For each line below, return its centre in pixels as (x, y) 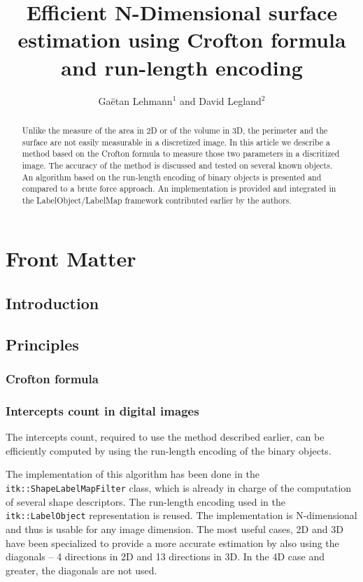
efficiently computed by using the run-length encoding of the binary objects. (169, 450)
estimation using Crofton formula (182, 40)
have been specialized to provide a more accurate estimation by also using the (172, 542)
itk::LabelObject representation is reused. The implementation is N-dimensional (181, 515)
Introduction (52, 303)
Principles (42, 344)
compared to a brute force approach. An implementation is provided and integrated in (179, 189)
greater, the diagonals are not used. (81, 570)
